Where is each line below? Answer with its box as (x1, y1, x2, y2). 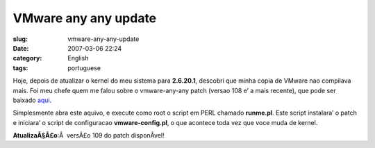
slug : (12, 35, 28, 43)
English (67, 54, 89, 63)
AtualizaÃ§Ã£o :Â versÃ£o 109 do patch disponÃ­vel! (12, 131, 165, 140)
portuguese (67, 63, 101, 72)
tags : (12, 63, 28, 72)
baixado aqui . (12, 96, 52, 104)
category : (12, 54, 42, 63)
